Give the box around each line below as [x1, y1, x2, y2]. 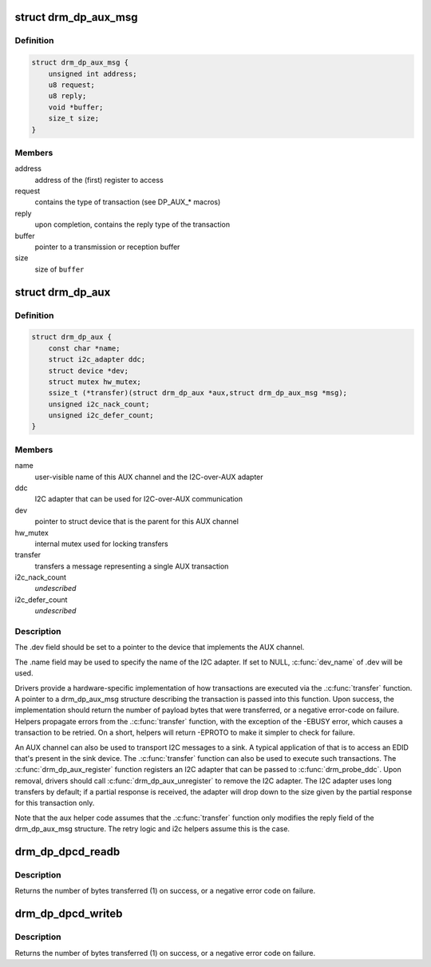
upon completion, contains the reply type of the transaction [34, 220, 231, 229]
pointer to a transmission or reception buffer [34, 242, 180, 252]
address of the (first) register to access [34, 175, 164, 184]
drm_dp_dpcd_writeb [14, 907, 123, 921]
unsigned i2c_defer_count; [48, 411, 155, 420]
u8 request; [48, 80, 96, 89]
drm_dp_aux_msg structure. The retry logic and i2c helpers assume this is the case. [14, 824, 291, 834]
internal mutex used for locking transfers [34, 539, 168, 549]
